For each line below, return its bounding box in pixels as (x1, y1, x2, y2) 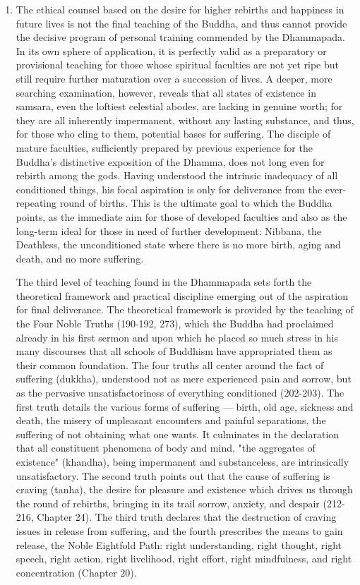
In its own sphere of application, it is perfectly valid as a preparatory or (16, 43, 327, 58)
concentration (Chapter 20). (16, 565, 137, 579)
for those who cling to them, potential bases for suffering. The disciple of (16, 126, 331, 141)
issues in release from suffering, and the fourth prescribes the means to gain (16, 523, 343, 538)
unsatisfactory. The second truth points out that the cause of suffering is (16, 468, 330, 483)
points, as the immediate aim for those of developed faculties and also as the (16, 209, 347, 224)
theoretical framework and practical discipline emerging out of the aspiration (16, 288, 348, 303)
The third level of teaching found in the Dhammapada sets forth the (16, 275, 312, 289)
